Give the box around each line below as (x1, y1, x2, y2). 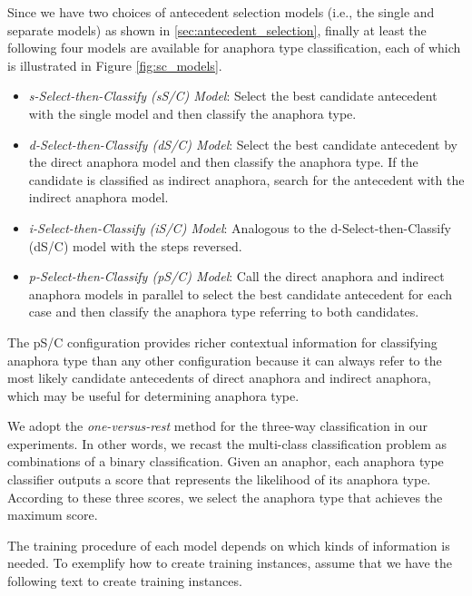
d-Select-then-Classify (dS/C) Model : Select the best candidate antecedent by (28, 134, 457, 153)
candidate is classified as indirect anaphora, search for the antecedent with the (28, 170, 465, 189)
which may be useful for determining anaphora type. (7, 386, 300, 405)
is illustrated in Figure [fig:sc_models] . (7, 55, 222, 74)
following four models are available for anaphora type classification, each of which (7, 38, 461, 57)
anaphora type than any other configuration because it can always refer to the (7, 350, 442, 369)
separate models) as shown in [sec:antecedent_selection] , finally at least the (7, 20, 427, 39)
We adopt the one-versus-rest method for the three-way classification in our (7, 416, 428, 435)
